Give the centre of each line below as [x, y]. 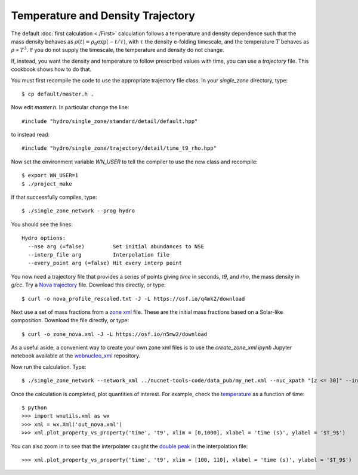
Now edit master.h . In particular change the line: [70, 107]
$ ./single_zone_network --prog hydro [78, 211]
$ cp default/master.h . [58, 94]
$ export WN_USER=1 [50, 175]
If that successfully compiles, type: [54, 198]
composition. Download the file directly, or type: [70, 320]
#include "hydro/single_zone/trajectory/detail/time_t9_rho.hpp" [119, 148]
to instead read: [30, 135]
